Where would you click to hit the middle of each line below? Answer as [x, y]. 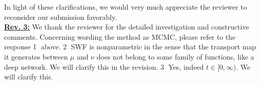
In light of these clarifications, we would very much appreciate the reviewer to [126, 7]
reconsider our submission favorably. [61, 17]
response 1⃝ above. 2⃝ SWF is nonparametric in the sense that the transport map [130, 47]
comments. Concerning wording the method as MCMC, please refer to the [120, 36]
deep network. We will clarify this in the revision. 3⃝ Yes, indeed [104, 66]
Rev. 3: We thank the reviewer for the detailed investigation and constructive [127, 27]
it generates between [36, 56]
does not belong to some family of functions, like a [175, 56]
